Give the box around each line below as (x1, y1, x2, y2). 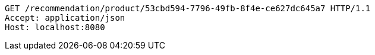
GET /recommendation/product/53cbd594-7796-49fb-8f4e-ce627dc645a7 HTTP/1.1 (5, 4, 371, 13)
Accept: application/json (5, 13, 125, 22)
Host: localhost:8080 (5, 22, 105, 32)
